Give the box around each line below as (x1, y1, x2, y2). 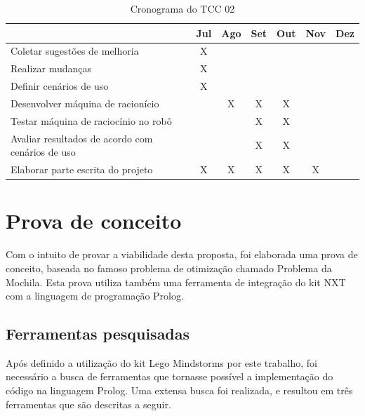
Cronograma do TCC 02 (130, 1, 235, 15)
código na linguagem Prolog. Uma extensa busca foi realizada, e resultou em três (6, 383, 353, 398)
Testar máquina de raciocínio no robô (11, 113, 172, 128)
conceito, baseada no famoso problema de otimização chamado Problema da (6, 260, 332, 275)
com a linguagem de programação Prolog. (6, 288, 184, 303)
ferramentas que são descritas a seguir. (6, 396, 171, 411)
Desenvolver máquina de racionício (11, 95, 159, 110)
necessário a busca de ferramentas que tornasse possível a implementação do (6, 369, 333, 384)
